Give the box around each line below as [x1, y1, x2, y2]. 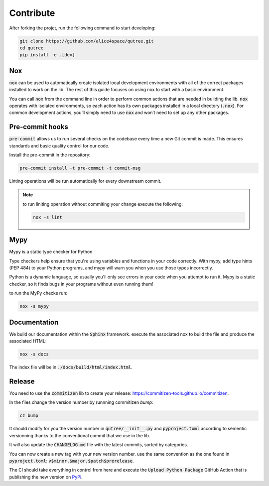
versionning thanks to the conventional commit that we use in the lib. [9, 432, 150, 438]
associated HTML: [9, 338, 47, 344]
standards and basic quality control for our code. [9, 142, 110, 149]
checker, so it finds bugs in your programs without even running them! [9, 281, 154, 287]
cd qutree [19, 45, 44, 51]
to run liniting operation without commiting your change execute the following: [22, 201, 183, 207]
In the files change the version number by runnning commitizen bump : [9, 399, 154, 405]
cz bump [19, 413, 38, 418]
